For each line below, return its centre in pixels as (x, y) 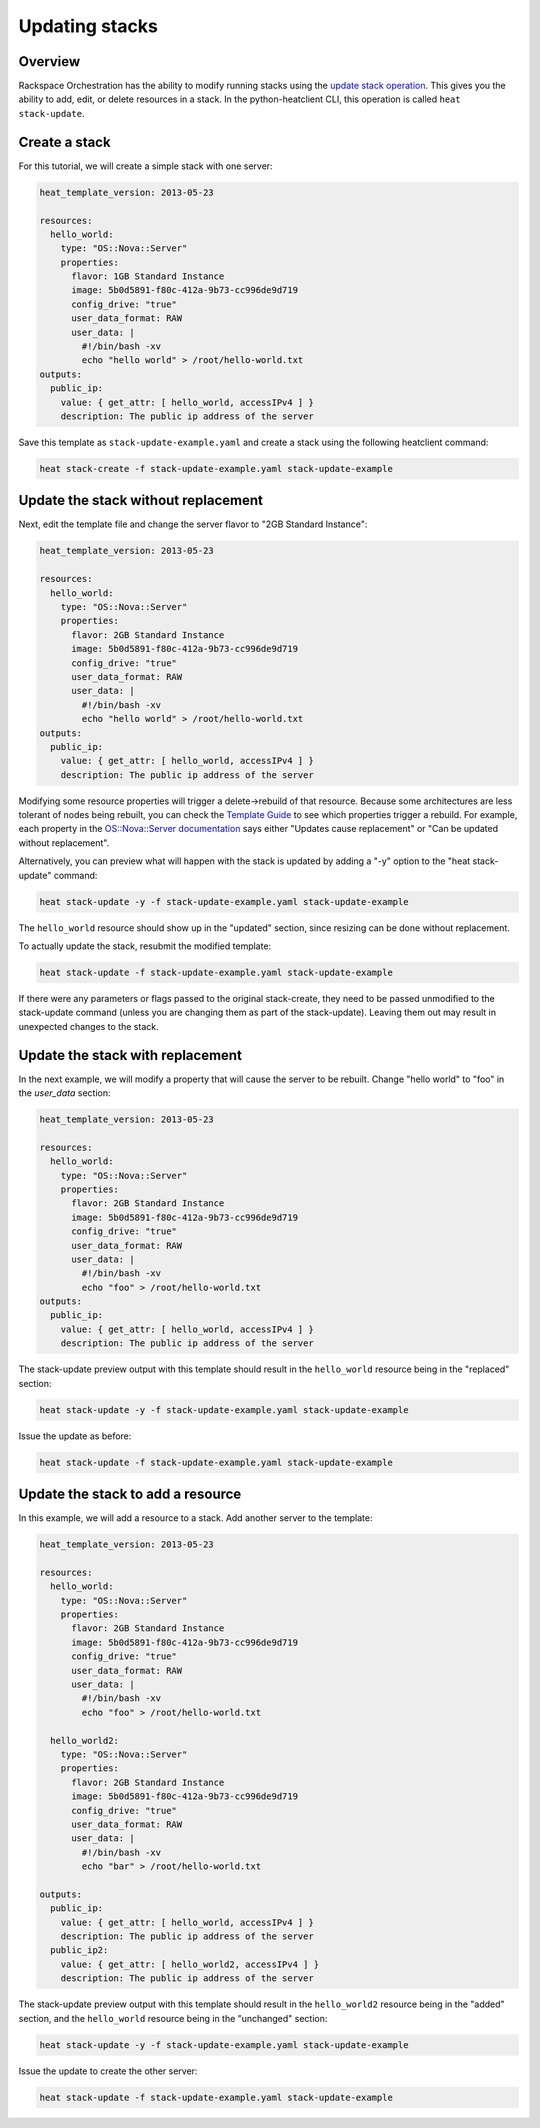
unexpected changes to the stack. (88, 1026)
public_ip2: (79, 1950)
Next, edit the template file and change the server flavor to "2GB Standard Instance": (193, 524)
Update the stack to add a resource (130, 1494)
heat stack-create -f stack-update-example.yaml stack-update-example (216, 468)
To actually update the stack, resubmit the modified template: (145, 946)
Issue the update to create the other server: (108, 2071)
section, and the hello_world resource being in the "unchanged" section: (173, 2018)
